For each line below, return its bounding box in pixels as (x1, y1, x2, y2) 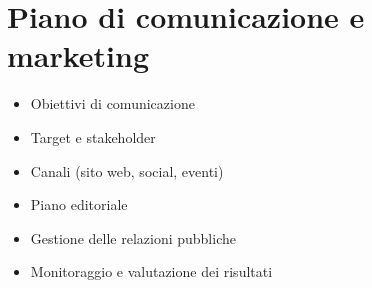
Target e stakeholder (30, 126, 156, 147)
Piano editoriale (30, 194, 128, 215)
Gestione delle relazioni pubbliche (30, 227, 236, 248)
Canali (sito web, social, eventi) (30, 160, 224, 181)
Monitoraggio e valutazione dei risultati (30, 261, 273, 282)
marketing (7, 35, 150, 76)
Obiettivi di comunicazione (30, 93, 195, 114)
